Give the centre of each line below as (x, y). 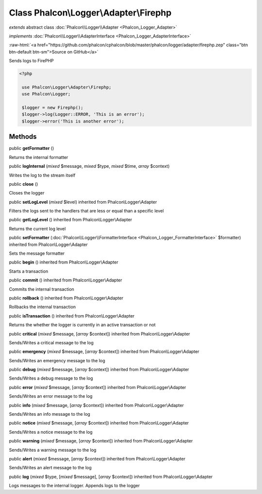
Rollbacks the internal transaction (42, 307)
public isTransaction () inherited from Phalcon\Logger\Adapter (72, 316)
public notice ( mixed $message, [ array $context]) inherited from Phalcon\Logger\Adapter (99, 423)
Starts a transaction (29, 271)
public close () (24, 184)
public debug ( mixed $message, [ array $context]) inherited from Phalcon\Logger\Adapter (99, 370)
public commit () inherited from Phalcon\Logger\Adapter (65, 280)
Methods (23, 137)
